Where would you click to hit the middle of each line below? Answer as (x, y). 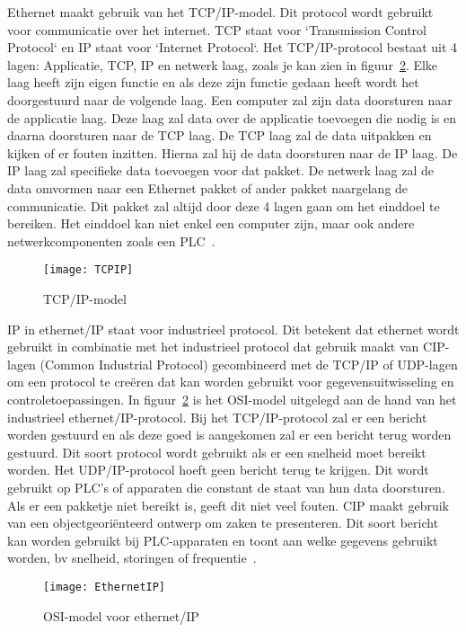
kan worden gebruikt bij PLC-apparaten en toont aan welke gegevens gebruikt (223, 540)
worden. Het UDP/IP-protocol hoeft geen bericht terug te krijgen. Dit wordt (218, 470)
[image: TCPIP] (88, 270)
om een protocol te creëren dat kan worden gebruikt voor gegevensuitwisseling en (231, 382)
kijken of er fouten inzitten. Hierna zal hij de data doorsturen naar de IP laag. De (233, 152)
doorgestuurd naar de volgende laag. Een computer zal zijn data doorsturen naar (230, 99)
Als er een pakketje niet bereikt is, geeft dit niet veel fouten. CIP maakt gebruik (229, 505)
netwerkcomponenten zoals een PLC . (111, 240)
